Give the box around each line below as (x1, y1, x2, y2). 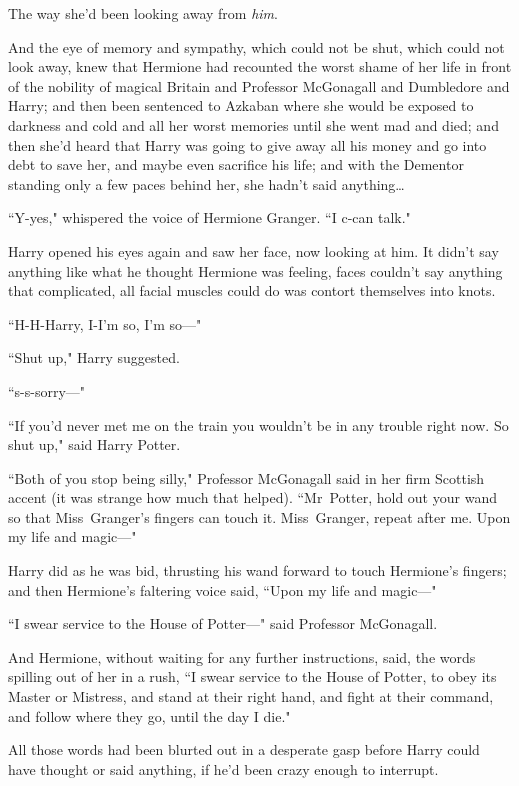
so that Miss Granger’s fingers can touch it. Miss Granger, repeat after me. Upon (8, 506, 511, 527)
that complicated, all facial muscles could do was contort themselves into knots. (8, 280, 496, 301)
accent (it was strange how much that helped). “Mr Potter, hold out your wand (8, 487, 497, 508)
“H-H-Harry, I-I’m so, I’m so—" (8, 313, 202, 334)
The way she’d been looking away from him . (8, 3, 278, 23)
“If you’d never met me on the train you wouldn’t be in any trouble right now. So (8, 414, 509, 435)
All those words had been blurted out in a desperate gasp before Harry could (8, 739, 480, 760)
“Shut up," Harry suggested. (8, 347, 180, 368)
